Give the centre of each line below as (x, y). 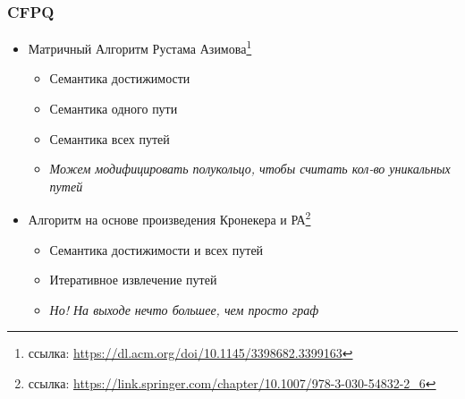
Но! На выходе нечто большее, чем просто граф (184, 309)
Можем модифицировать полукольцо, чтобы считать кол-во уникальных (250, 169)
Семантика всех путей (110, 138)
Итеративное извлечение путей (133, 280)
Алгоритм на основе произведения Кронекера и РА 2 (169, 218)
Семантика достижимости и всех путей (156, 249)
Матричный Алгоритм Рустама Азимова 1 (140, 47)
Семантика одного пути (114, 109)
